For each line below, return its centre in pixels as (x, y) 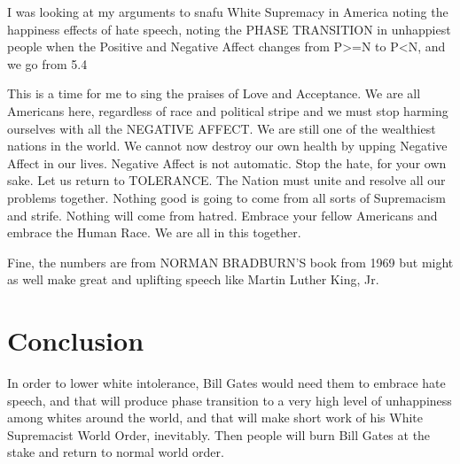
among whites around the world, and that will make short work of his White (215, 418)
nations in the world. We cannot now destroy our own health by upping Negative (227, 146)
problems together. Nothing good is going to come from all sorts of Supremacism (226, 197)
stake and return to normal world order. (116, 452)
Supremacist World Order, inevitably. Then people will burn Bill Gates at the (219, 434)
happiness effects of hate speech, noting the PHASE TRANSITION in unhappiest (229, 29)
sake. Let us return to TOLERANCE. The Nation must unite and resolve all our (226, 180)
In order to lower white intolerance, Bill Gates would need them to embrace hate (226, 383)
